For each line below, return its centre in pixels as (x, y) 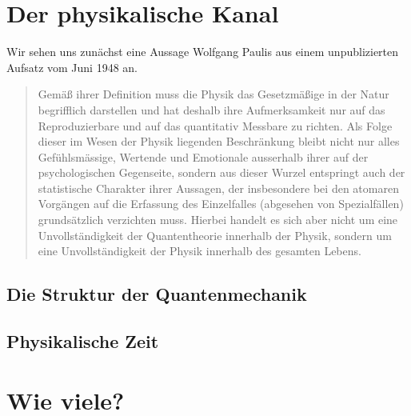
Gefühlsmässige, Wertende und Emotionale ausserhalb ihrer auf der (203, 156)
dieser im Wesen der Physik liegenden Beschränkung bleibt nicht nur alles (219, 141)
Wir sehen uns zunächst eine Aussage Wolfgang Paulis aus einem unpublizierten (203, 52)
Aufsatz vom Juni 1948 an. (72, 67)
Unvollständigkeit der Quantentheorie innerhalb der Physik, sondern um (215, 235)
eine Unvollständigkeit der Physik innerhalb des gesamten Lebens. (200, 251)
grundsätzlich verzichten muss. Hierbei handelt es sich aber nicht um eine (218, 220)
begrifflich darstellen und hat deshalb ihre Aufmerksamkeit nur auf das (211, 109)
